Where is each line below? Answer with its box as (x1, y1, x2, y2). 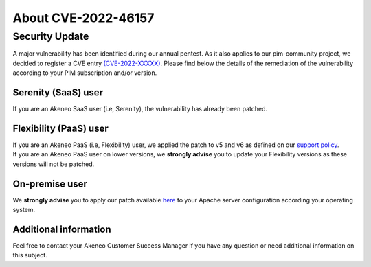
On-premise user (12, 178, 87, 189)
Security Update (12, 30, 89, 43)
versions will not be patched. (12, 160, 95, 168)
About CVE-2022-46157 (12, 10, 155, 25)
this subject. (12, 251, 47, 259)
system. (12, 206, 36, 214)
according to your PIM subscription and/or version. (12, 69, 157, 77)
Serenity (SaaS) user (12, 86, 103, 98)
